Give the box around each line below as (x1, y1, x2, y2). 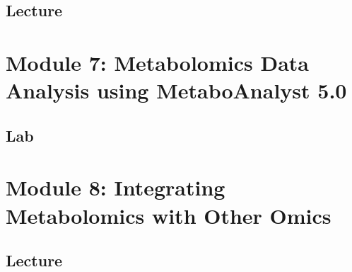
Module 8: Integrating (6, 173, 225, 202)
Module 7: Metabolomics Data (6, 47, 309, 76)
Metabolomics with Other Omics (6, 200, 332, 229)
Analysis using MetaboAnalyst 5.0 (6, 76, 347, 105)
